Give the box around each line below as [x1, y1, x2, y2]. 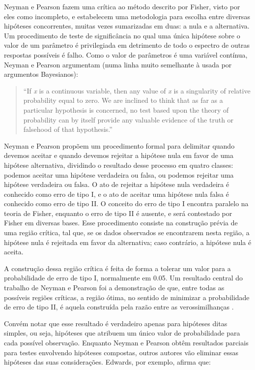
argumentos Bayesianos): [4, 69, 78, 79]
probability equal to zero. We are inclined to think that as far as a [23, 95, 223, 105]
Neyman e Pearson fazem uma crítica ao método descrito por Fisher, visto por [4, 1, 240, 11]
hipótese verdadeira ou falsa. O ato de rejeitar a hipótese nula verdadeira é [4, 179, 229, 189]
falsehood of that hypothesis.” [23, 124, 113, 134]
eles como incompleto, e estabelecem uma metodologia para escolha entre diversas [4, 11, 250, 21]
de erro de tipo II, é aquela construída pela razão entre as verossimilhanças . [4, 302, 234, 312]
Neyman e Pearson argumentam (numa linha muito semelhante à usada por [4, 59, 232, 69]
